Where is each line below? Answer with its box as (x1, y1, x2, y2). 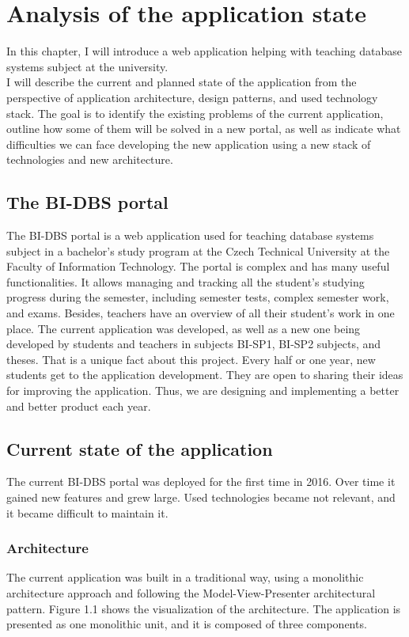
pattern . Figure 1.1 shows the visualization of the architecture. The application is (6, 600, 401, 616)
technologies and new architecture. (6, 151, 173, 168)
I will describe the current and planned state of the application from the (6, 74, 357, 90)
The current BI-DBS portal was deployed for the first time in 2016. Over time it (6, 473, 396, 490)
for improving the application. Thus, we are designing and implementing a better (6, 382, 400, 399)
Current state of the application (6, 436, 273, 461)
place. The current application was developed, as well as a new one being (6, 320, 361, 336)
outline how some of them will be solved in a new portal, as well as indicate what (6, 120, 401, 137)
